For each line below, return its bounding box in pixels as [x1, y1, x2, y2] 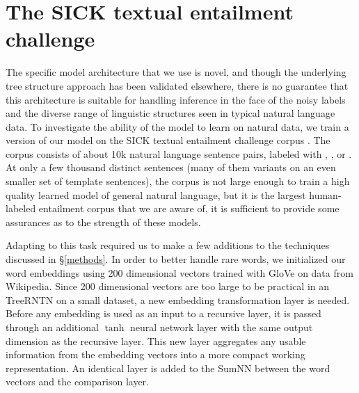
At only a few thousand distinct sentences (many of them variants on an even [6, 160, 336, 175]
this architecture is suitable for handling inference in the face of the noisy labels [6, 92, 346, 106]
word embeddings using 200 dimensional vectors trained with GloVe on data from [6, 265, 353, 280]
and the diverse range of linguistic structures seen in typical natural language [6, 106, 335, 120]
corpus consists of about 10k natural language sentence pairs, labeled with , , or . [6, 146, 352, 161]
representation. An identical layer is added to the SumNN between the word [6, 360, 330, 375]
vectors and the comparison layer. [6, 374, 149, 389]
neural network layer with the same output [129, 320, 313, 334]
